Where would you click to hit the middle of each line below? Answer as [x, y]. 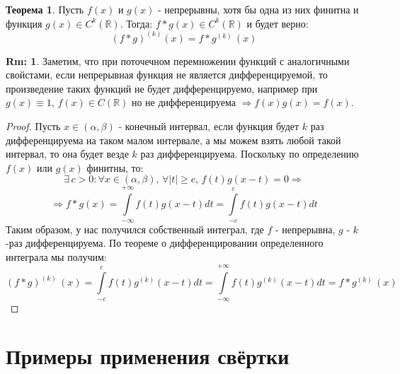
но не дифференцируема [183, 102]
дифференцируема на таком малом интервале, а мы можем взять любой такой [173, 140]
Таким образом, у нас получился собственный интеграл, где [135, 229]
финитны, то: [115, 167]
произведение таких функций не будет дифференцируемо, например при [162, 88]
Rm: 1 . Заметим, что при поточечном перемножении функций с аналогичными [178, 60]
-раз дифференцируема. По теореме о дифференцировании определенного [165, 243]
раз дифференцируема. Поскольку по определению [250, 154]
